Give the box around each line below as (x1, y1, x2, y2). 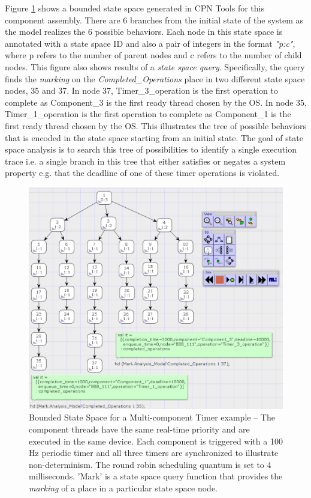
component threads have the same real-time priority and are (29, 423, 250, 436)
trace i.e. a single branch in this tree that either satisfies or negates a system (5, 154, 286, 167)
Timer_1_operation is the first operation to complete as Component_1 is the (5, 108, 291, 120)
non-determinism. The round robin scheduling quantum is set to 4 (29, 458, 271, 470)
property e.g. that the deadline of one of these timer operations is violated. (5, 166, 280, 179)
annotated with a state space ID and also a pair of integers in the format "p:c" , (5, 37, 295, 49)
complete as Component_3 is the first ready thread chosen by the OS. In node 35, (5, 96, 307, 108)
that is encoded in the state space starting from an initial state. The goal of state (5, 131, 303, 144)
